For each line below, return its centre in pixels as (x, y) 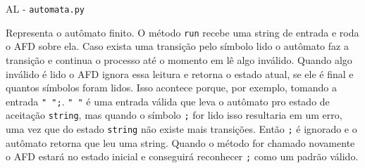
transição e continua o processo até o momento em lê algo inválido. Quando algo (179, 59)
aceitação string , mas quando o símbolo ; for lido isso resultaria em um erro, (174, 115)
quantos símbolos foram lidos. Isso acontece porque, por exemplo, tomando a (171, 88)
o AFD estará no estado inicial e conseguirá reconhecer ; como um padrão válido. (182, 156)
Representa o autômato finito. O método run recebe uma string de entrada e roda (182, 32)
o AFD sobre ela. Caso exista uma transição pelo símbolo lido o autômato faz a (177, 46)
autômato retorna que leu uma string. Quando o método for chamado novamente (180, 142)
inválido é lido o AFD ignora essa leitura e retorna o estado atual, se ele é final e (180, 73)
